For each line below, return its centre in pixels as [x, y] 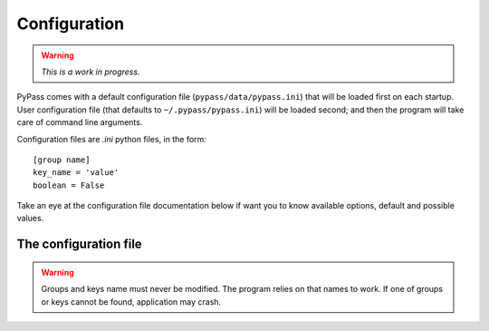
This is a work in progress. [91, 72]
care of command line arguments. [80, 122]
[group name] [62, 160]
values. [30, 219]
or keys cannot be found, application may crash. [131, 302]
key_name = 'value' [76, 173]
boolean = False [69, 185]
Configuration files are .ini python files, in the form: [112, 139]
